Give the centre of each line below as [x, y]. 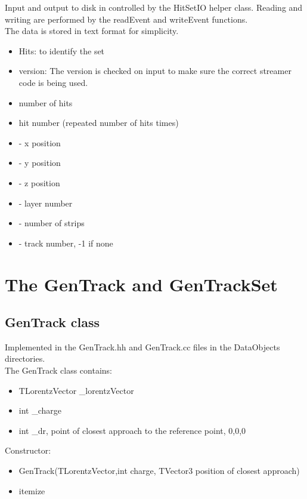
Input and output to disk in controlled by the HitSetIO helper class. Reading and [154, 7]
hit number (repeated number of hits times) [99, 123]
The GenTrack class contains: [59, 370]
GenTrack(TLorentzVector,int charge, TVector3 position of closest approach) [159, 471]
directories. [25, 358]
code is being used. [53, 82]
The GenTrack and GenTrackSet [141, 284]
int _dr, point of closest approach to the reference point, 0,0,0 [132, 430]
